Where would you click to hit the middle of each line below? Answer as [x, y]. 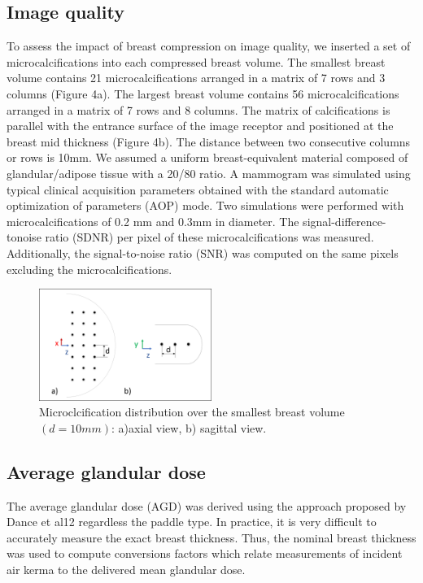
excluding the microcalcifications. [89, 269]
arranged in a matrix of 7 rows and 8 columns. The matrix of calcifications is [198, 109]
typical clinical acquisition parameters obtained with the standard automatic [198, 189]
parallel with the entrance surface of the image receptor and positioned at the [200, 126]
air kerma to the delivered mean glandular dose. [126, 569]
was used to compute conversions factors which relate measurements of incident [205, 553]
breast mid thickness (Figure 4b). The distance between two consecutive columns [209, 141]
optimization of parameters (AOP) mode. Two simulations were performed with [205, 205]
